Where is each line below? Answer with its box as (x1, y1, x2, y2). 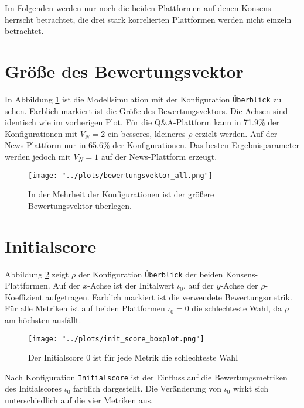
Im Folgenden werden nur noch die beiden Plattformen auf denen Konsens (5, 2, 271, 13)
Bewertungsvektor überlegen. (28, 199, 132, 211)
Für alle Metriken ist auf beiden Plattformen (5, 302, 165, 314)
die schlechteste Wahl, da (192, 302, 282, 314)
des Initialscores (5, 382, 62, 395)
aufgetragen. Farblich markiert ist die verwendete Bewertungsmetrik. (45, 290, 292, 303)
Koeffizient (5, 290, 43, 303)
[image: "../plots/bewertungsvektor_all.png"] (28, 171, 213, 180)
